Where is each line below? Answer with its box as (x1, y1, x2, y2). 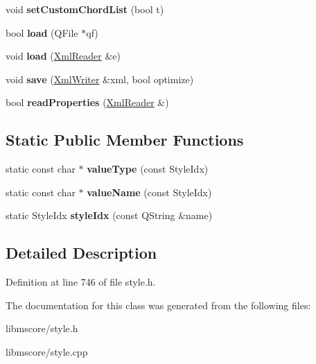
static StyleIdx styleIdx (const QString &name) (6, 208, 213, 223)
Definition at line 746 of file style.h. (6, 275, 156, 289)
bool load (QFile (6, 25, 78, 40)
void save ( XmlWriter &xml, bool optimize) (6, 71, 194, 86)
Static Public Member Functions (6, 129, 244, 150)
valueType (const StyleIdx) (87, 162, 209, 176)
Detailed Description (6, 242, 157, 263)
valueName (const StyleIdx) (87, 184, 212, 199)
